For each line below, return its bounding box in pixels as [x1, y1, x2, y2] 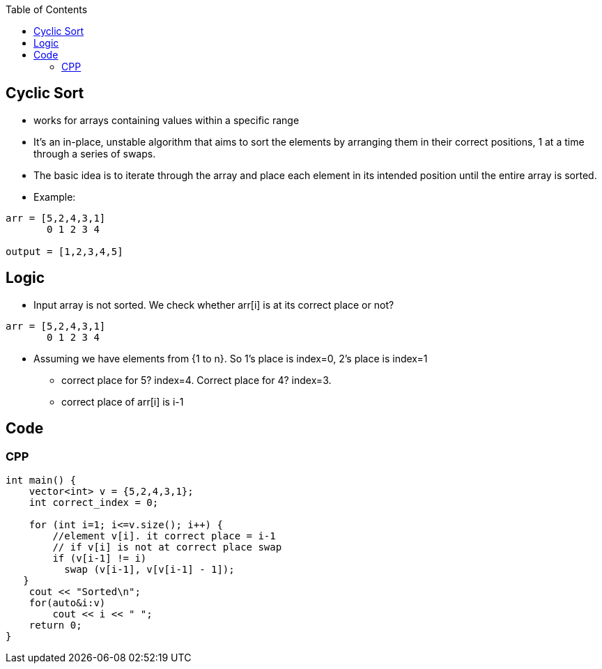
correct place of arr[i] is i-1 [61, 395, 184, 408]
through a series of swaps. [33, 147, 156, 160]
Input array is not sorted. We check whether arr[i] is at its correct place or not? [33, 298, 394, 311]
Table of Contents [6, 3, 88, 15]
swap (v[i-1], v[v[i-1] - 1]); [64, 563, 235, 575]
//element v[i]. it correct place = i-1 [52, 530, 276, 541]
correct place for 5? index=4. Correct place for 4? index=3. [61, 374, 332, 386]
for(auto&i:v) [29, 597, 106, 608]
